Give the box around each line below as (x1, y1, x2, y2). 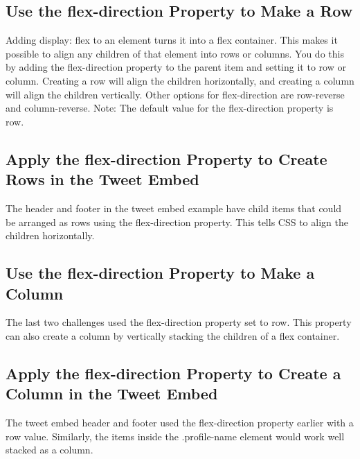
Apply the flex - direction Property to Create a (6, 362, 341, 383)
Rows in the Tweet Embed (6, 168, 199, 190)
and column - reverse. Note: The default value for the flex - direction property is (6, 101, 334, 115)
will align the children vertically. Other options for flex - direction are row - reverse (6, 87, 345, 101)
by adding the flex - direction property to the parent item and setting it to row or (6, 60, 346, 74)
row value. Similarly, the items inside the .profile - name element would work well (6, 428, 345, 443)
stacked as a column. (6, 442, 93, 457)
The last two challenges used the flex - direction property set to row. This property (6, 315, 352, 329)
